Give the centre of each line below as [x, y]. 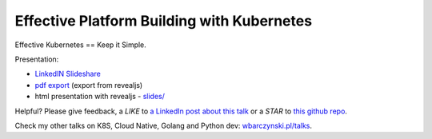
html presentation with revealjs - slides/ [100, 97]
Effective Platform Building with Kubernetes [163, 21]
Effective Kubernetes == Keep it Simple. [81, 45]
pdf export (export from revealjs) [89, 85]
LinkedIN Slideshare [68, 74]
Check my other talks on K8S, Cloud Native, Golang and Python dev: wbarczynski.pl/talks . [163, 125]
